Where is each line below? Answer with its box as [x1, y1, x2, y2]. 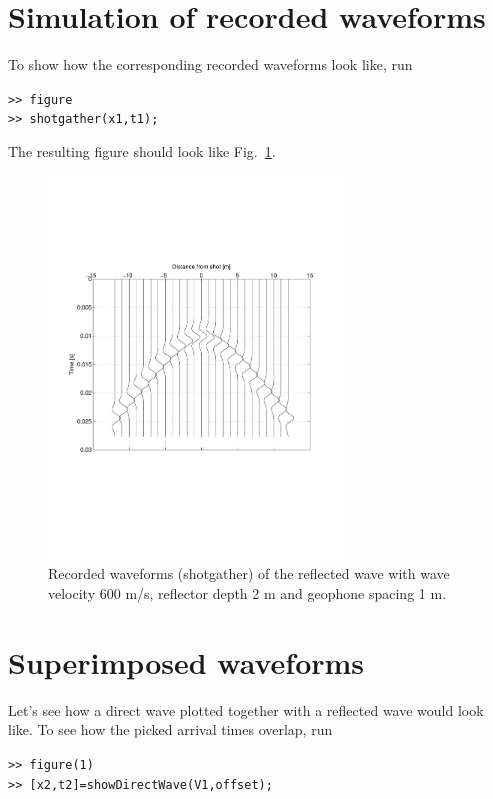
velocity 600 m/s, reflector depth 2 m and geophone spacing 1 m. [48, 583, 447, 604]
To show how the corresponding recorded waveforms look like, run [8, 54, 413, 75]
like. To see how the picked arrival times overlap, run [8, 719, 333, 740]
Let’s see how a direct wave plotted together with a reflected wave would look [8, 699, 484, 720]
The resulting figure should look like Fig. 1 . [8, 141, 276, 162]
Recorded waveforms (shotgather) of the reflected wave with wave [48, 563, 450, 584]
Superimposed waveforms [8, 641, 365, 682]
